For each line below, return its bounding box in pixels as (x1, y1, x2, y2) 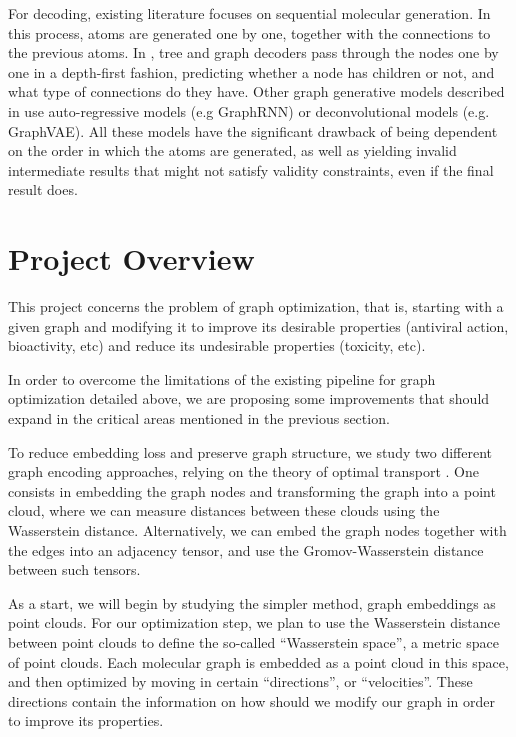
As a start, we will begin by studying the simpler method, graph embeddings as (8, 592, 496, 613)
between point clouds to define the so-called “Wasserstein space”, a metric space (8, 631, 499, 652)
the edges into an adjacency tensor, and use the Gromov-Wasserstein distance (8, 539, 484, 560)
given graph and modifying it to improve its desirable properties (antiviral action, (8, 315, 509, 336)
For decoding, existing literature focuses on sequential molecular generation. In (8, 3, 491, 23)
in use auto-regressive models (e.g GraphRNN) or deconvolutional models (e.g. (8, 100, 490, 121)
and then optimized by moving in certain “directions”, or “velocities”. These (8, 671, 473, 692)
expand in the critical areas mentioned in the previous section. (8, 408, 390, 429)
